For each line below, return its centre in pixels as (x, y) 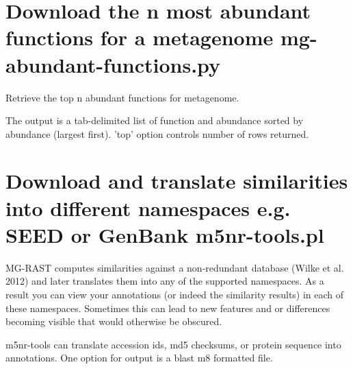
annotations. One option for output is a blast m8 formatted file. (139, 358)
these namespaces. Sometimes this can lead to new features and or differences (168, 308)
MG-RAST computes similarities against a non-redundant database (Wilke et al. (175, 267)
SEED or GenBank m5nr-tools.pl (165, 234)
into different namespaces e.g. (148, 207)
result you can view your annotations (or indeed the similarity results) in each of (175, 294)
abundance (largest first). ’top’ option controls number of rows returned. (157, 133)
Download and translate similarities (177, 181)
